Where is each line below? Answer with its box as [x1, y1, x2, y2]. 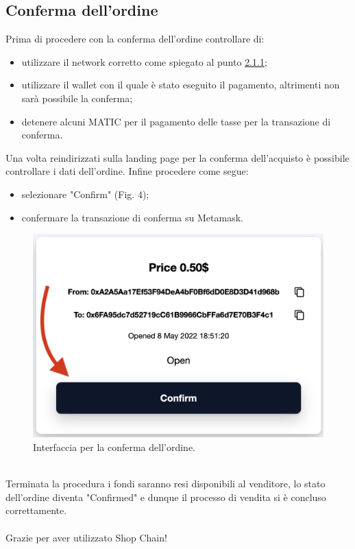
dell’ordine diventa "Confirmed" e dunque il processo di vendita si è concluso [5, 489, 326, 504]
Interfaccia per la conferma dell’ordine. [33, 440, 196, 454]
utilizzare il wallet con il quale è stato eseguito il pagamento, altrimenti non [21, 77, 340, 92]
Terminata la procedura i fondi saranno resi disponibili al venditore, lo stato [5, 476, 326, 491]
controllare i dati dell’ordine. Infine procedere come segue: [5, 164, 249, 178]
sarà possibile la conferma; [21, 90, 133, 105]
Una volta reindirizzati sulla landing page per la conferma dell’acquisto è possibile [5, 150, 350, 164]
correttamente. [5, 503, 67, 517]
